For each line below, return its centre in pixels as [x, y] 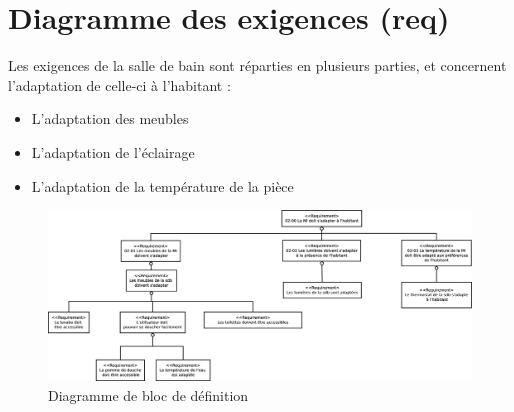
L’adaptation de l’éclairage [113, 151]
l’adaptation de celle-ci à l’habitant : [119, 84]
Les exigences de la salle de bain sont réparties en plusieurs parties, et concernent [257, 65]
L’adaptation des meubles [110, 118]
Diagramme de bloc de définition [148, 394]
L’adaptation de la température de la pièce [162, 185]
